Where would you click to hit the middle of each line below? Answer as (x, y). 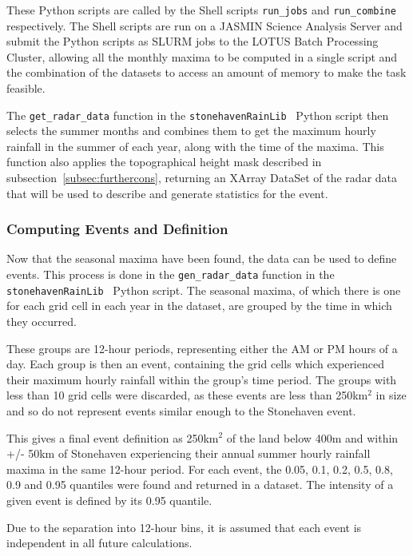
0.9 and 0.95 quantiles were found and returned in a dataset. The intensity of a (200, 485)
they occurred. (42, 321)
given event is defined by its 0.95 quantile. (109, 500)
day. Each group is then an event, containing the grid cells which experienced (195, 364)
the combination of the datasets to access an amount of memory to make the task (206, 72)
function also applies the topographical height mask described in (164, 162)
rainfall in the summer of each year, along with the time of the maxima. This (195, 146)
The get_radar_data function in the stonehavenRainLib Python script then (198, 115)
